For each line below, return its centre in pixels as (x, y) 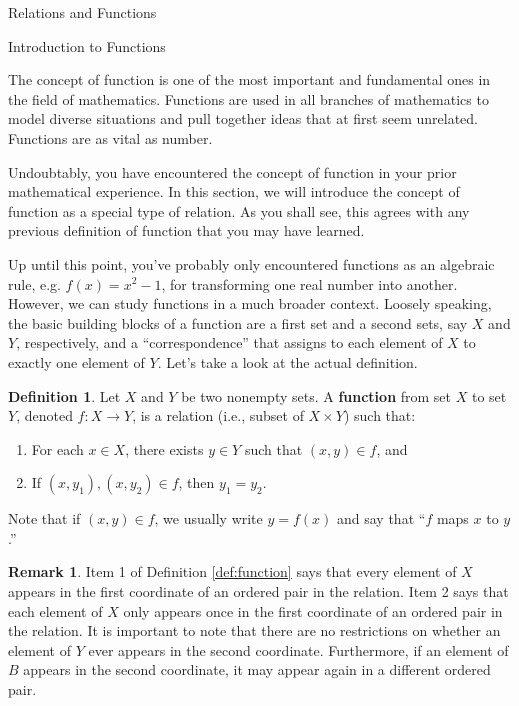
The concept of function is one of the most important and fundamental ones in (249, 79)
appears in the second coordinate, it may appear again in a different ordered (257, 669)
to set (489, 395)
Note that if (44, 518)
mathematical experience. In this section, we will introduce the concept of (234, 191)
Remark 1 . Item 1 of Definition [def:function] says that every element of (232, 571)
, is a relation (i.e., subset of (218, 415)
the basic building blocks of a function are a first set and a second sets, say (238, 322)
